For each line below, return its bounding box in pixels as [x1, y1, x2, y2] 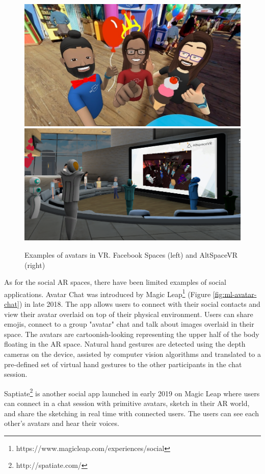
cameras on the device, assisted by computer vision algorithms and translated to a [4, 348, 261, 359]
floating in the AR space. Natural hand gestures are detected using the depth [4, 338, 246, 349]
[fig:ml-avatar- [213, 288, 257, 299]
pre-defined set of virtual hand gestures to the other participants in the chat [4, 358, 242, 369]
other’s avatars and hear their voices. [4, 418, 119, 428]
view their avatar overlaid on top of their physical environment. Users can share [4, 308, 253, 319]
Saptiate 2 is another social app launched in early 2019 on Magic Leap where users [4, 386, 260, 398]
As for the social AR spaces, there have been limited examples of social [4, 277, 226, 287]
